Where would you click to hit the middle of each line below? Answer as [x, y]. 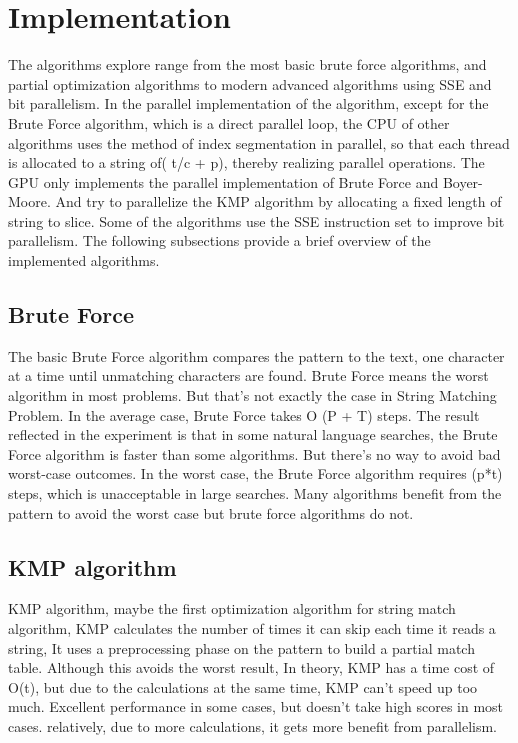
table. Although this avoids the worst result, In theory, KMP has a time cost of [251, 667]
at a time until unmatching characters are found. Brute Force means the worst [248, 375]
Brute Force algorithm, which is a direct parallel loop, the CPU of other [229, 122]
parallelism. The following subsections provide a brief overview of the [219, 240]
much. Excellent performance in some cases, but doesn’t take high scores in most [256, 706]
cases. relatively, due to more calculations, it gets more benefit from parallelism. [252, 725]
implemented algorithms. [84, 260]
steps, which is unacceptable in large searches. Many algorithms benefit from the [255, 493]
